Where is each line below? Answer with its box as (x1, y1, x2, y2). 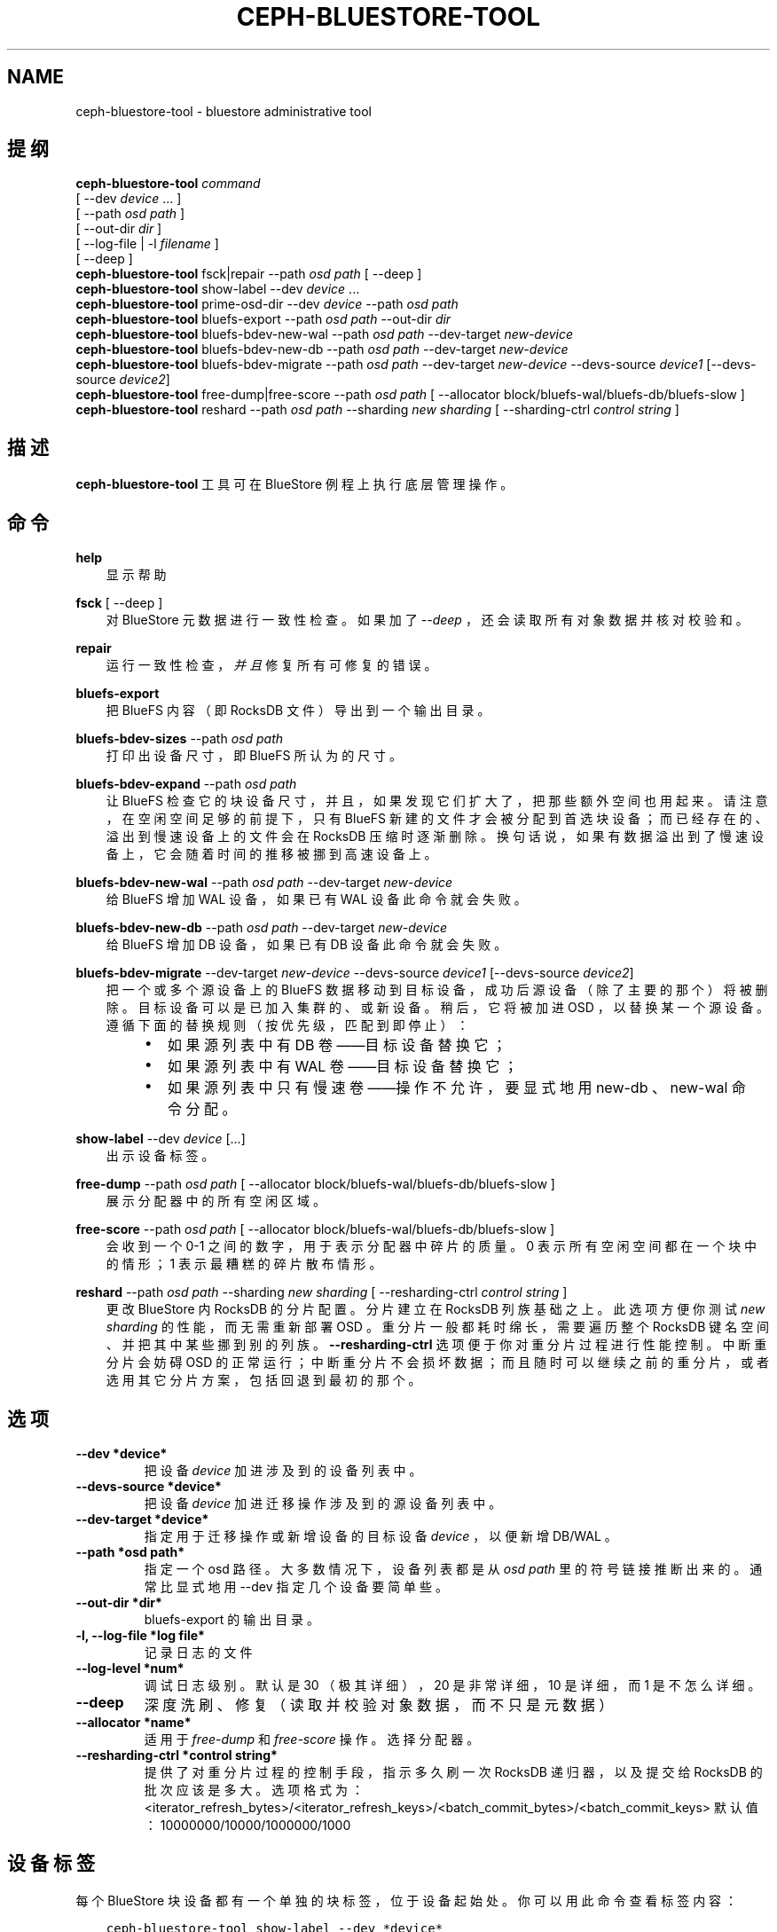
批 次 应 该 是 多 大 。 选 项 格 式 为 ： (144, 1781, 364, 1797)
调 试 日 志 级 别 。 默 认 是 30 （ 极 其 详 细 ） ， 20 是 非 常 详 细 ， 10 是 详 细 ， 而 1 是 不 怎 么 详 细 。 (144, 1677, 761, 1692)
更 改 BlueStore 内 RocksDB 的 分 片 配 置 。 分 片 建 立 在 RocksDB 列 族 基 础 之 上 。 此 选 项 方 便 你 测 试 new (106, 1301, 765, 1317)
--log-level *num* (75, 1660, 184, 1676)
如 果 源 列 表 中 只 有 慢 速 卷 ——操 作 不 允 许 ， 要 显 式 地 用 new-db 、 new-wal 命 (167, 1079, 746, 1097)
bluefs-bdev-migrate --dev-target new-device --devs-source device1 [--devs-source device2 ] (75, 965, 634, 981)
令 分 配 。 (167, 1100, 237, 1119)
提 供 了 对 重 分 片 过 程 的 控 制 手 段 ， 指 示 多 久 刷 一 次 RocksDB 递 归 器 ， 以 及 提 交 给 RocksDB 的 (144, 1763, 763, 1779)
